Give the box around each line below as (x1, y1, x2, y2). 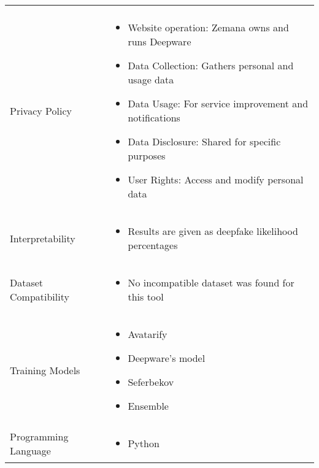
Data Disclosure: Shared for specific (128, 134, 281, 148)
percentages (128, 238, 178, 252)
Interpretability (10, 231, 75, 245)
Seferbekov (128, 375, 174, 389)
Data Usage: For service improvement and (128, 96, 309, 110)
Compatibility (10, 290, 69, 304)
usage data (128, 72, 174, 86)
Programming (10, 429, 69, 443)
